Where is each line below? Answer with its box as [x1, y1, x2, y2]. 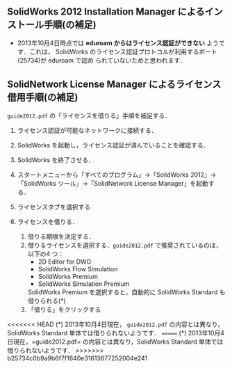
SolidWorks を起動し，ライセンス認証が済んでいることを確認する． [17, 141, 210, 149]
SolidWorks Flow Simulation [38, 264, 118, 273]
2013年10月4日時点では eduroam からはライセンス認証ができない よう [17, 38, 219, 47]
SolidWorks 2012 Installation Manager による [7, 6, 205, 18]
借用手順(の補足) [7, 92, 78, 104]
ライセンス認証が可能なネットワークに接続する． [17, 126, 158, 134]
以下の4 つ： [27, 249, 65, 258]
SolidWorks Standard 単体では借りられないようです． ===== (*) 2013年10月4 [7, 328, 224, 337]
